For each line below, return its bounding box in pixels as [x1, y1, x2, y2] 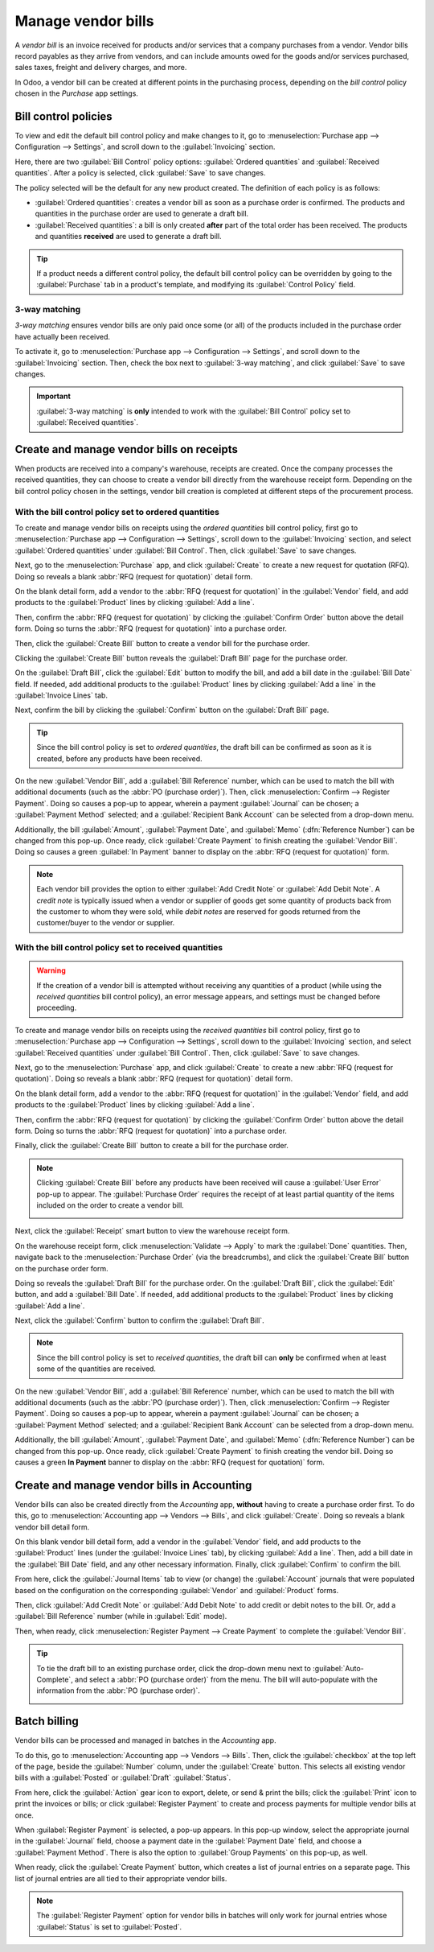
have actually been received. [14, 332, 111, 341]
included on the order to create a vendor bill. [36, 1200, 184, 1210]
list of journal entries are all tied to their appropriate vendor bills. [14, 1873, 227, 1883]
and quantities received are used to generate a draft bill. [35, 232, 222, 241]
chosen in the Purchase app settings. [14, 89, 138, 98]
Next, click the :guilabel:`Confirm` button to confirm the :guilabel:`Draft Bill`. [14, 1316, 264, 1325]
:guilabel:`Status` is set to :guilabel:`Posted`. [36, 1921, 182, 1931]
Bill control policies [14, 109, 113, 123]
